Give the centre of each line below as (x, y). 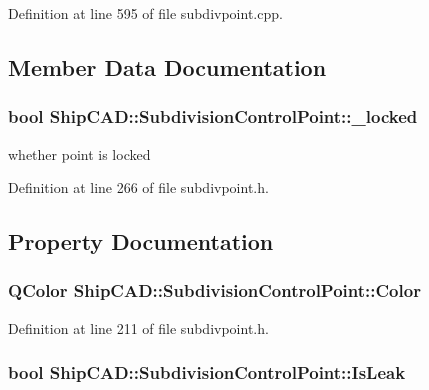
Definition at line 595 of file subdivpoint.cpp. (145, 13)
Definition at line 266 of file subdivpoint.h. (138, 187)
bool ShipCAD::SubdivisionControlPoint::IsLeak (207, 372)
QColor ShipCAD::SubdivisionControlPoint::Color (214, 290)
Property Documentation (141, 241)
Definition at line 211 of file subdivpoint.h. (138, 327)
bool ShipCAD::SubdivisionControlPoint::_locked (213, 116)
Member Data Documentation (167, 66)
